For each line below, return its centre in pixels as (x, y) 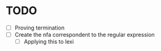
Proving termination (40, 28)
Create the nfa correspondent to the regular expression (84, 35)
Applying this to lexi (49, 42)
